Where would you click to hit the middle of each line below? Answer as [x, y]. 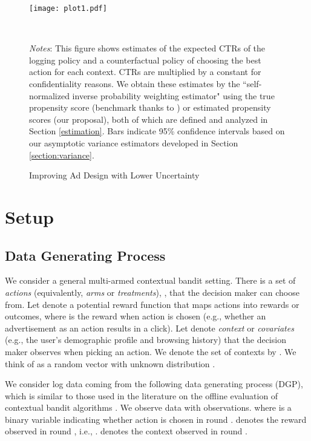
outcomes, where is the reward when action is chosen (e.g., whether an [136, 316]
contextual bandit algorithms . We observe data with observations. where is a [148, 407]
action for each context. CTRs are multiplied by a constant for [145, 72]
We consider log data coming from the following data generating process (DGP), [154, 384]
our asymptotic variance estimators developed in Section [134, 143]
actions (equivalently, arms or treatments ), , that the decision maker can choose [152, 292]
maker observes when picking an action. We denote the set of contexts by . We [151, 351]
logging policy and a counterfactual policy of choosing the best [145, 60]
